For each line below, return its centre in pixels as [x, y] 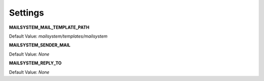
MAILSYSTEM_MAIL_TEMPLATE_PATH [49, 27]
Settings [26, 13]
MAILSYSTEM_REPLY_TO [35, 63]
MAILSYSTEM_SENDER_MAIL [40, 45]
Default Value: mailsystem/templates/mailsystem [58, 36]
